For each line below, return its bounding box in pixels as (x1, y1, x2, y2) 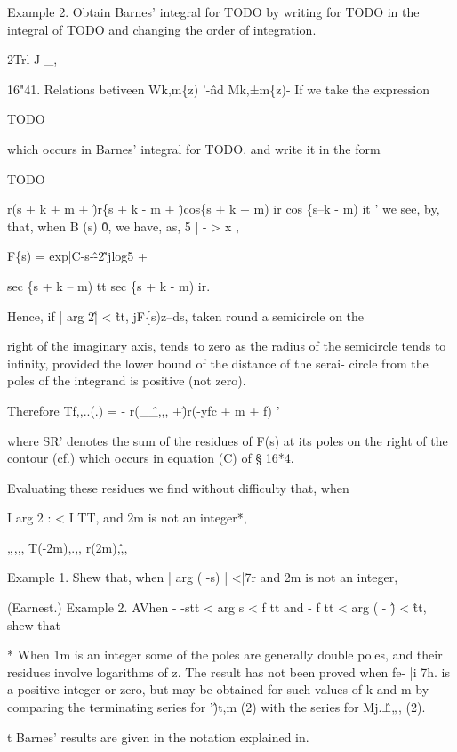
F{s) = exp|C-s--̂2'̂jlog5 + (7, 247, 148, 265)
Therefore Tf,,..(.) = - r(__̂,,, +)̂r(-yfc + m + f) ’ (7, 400, 280, 419)
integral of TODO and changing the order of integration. (7, 20, 317, 38)
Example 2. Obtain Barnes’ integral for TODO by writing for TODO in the (7, 3, 420, 20)
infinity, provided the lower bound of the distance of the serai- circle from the (7, 353, 429, 372)
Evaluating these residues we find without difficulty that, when (7, 478, 349, 497)
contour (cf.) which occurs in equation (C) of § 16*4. (7, 449, 294, 467)
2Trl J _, (7, 50, 58, 69)
